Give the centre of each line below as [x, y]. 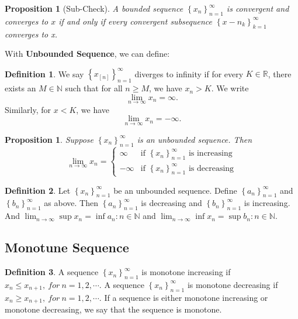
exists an [20, 88]
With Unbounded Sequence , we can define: [87, 54]
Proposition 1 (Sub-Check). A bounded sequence [94, 8]
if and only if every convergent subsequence [135, 21]
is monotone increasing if [186, 272]
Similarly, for [28, 109]
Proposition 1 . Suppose [49, 139]
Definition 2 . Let [38, 190]
